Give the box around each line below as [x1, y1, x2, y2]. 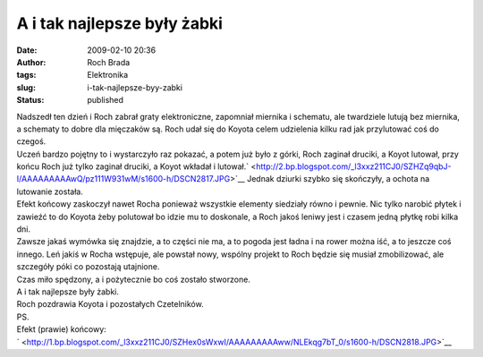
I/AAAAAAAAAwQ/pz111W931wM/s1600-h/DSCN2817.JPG [16, 174, 231, 184]
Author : [16, 56, 47, 67]
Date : [16, 45, 38, 55]
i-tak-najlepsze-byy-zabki [87, 81, 183, 93]
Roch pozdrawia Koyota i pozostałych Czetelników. [16, 299, 205, 310]
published [87, 95, 124, 106]
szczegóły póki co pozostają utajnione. [16, 261, 160, 272]
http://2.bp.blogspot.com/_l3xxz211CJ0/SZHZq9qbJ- [255, 161, 452, 172]
